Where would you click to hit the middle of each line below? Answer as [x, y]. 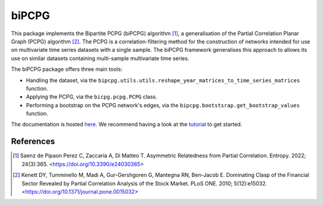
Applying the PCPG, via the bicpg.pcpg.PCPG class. [92, 97]
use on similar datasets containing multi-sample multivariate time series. [100, 58]
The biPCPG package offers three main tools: [67, 69]
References [33, 142]
